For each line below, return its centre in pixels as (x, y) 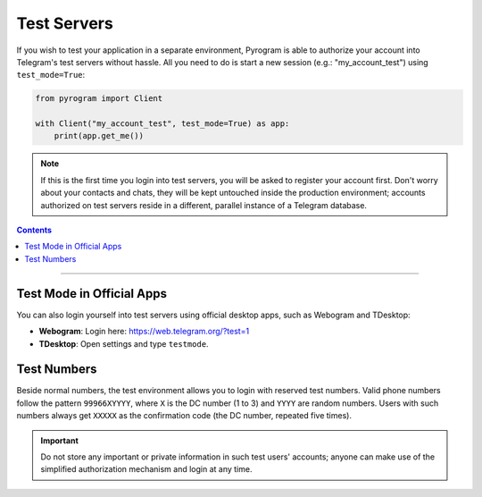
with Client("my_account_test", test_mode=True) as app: (162, 124)
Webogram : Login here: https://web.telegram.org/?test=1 (144, 332)
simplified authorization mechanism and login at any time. (146, 469)
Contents (34, 230)
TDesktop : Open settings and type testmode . (124, 343)
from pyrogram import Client (99, 99)
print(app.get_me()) (99, 136)
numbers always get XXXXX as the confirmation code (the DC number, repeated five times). (184, 416)
